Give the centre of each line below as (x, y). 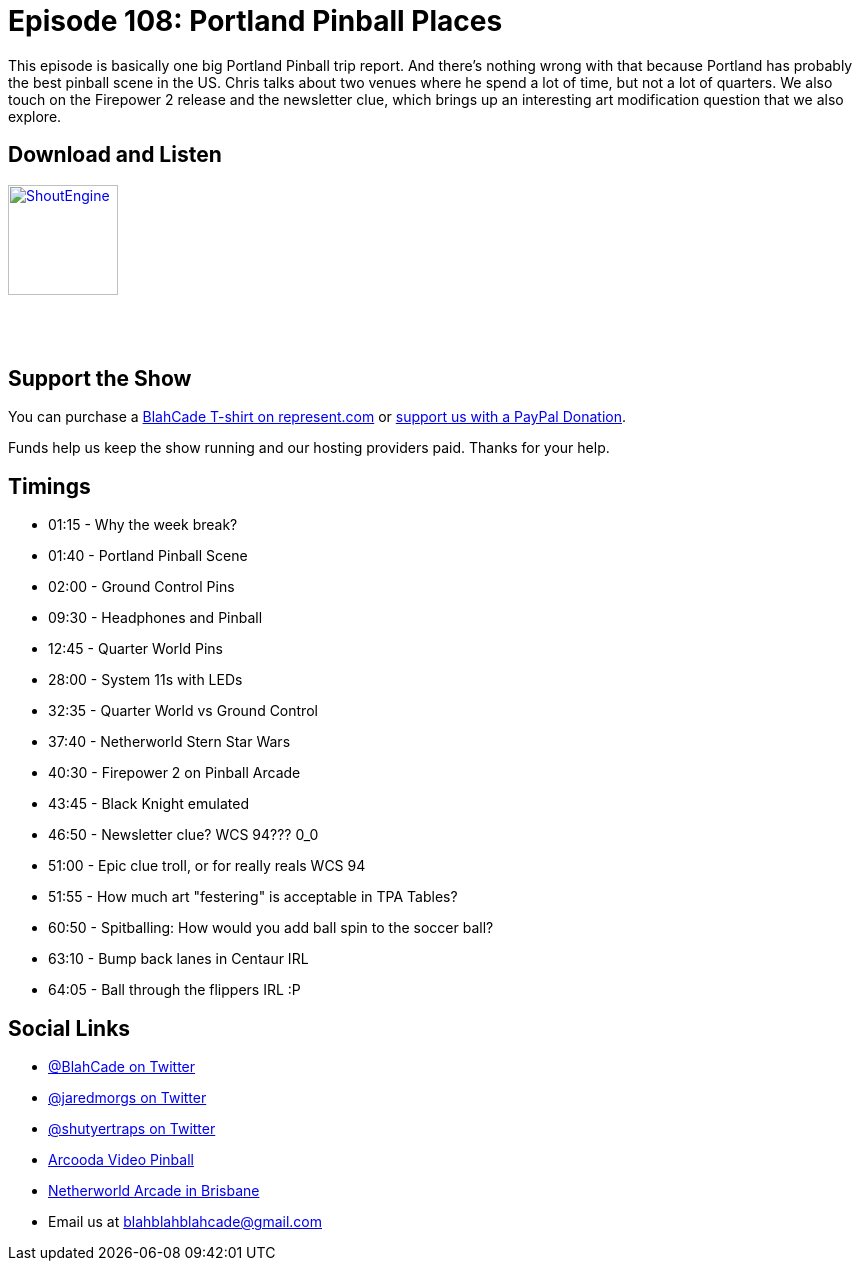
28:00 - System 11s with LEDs (145, 680)
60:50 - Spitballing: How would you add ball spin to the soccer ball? (271, 928)
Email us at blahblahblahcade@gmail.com (185, 1222)
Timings (49, 486)
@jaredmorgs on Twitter (127, 1098)
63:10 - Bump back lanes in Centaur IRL (178, 959)
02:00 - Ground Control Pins (141, 587)
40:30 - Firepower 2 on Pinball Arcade (174, 773)
